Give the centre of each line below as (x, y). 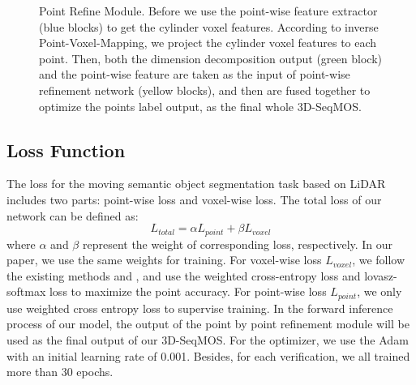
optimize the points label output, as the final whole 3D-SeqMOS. (200, 106)
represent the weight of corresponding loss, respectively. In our (238, 244)
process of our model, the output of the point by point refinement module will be (208, 324)
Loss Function (66, 150)
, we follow (379, 260)
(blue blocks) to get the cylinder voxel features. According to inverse (209, 26)
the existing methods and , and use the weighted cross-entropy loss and (184, 275)
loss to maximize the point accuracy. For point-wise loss (188, 291)
